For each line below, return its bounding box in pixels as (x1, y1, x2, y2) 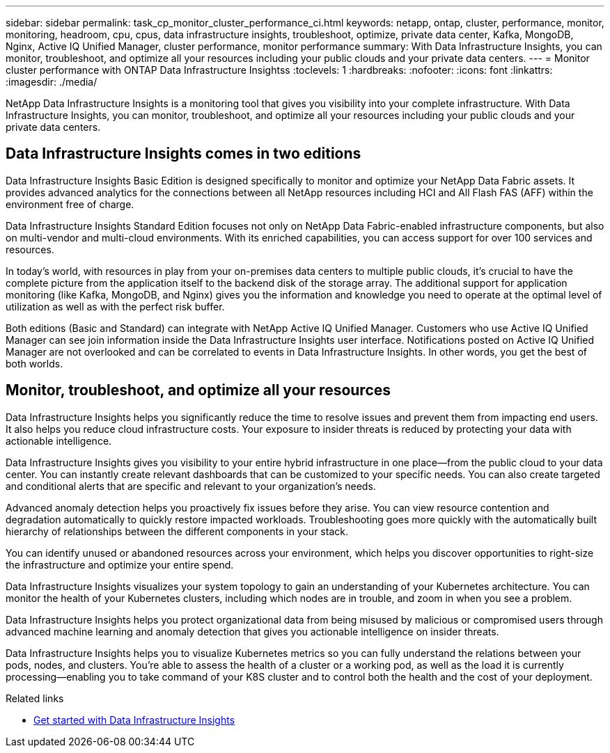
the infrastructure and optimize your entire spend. (6, 558, 234, 571)
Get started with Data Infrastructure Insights (33, 713, 235, 726)
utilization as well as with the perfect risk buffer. (6, 300, 225, 312)
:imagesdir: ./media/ (6, 76, 97, 88)
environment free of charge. (6, 198, 134, 210)
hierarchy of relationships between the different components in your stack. (6, 525, 348, 537)
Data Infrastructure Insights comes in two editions (6, 145, 361, 163)
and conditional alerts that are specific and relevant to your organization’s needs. (6, 479, 376, 492)
